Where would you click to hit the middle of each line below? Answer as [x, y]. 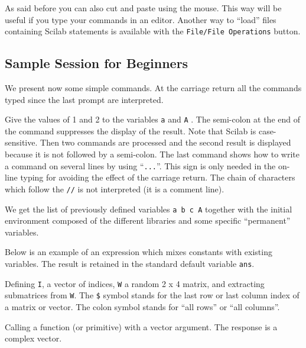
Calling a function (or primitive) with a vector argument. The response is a [141, 326]
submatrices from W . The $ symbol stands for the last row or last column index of [152, 295]
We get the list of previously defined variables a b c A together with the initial [149, 209]
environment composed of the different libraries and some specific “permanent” [148, 220]
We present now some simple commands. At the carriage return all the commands [153, 88]
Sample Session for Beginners [97, 63]
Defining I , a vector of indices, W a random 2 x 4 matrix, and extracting [135, 283]
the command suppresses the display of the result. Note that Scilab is [131, 130]
